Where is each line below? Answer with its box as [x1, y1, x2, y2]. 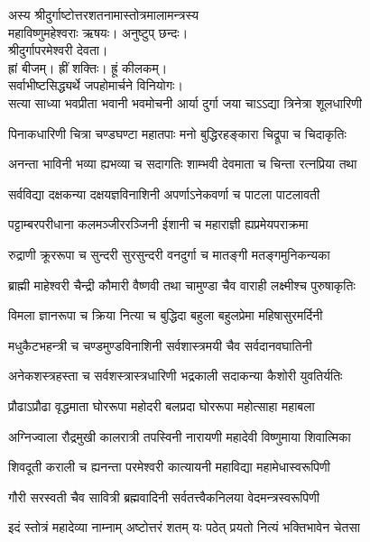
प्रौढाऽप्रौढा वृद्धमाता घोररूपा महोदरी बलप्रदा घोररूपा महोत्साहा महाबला [8, 396, 315, 415]
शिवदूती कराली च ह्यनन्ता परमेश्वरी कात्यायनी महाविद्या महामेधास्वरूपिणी [8, 457, 330, 476]
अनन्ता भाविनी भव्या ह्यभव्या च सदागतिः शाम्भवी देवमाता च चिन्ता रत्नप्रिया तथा [8, 154, 357, 173]
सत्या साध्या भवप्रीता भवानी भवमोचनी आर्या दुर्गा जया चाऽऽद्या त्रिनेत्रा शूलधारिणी [8, 93, 362, 112]
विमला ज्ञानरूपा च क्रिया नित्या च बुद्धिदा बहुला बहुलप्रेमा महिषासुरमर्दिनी [8, 306, 323, 325]
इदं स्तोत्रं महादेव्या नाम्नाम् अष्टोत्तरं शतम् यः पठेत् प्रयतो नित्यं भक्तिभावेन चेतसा [8, 518, 360, 537]
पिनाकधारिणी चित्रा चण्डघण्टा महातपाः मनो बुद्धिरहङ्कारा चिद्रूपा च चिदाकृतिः [8, 124, 347, 142]
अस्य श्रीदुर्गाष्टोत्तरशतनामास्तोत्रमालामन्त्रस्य [8, 5, 199, 23]
